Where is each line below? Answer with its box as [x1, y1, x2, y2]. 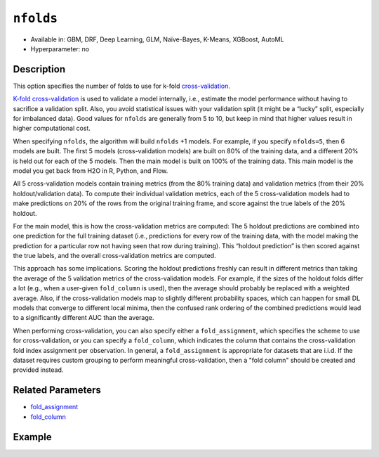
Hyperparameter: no [30, 44, 90, 53]
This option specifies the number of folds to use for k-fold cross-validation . [13, 82, 231, 90]
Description [13, 63, 66, 75]
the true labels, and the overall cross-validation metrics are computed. [13, 252, 217, 260]
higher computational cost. [13, 124, 91, 133]
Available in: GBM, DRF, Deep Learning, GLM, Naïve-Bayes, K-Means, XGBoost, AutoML [30, 35, 284, 44]
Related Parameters [13, 384, 102, 397]
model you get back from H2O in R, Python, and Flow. [13, 166, 168, 175]
